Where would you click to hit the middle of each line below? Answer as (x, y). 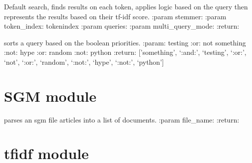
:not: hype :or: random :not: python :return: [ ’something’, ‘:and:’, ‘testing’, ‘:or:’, (125, 52)
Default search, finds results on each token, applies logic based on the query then (126, 6)
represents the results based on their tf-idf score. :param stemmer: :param (115, 16)
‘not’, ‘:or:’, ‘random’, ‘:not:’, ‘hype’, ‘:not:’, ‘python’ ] (84, 61)
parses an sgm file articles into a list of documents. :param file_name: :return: (122, 119)
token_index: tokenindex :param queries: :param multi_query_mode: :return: (122, 26)
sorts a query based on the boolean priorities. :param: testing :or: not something (125, 42)
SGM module (50, 96)
